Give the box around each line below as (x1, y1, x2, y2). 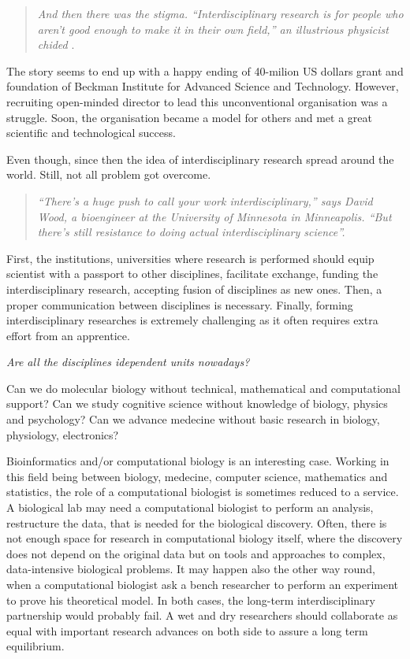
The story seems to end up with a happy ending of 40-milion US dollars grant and (6, 62, 404, 79)
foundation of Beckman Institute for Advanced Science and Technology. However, (6, 78, 399, 94)
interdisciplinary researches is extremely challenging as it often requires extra (6, 312, 378, 328)
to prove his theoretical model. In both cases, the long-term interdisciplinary (6, 591, 375, 608)
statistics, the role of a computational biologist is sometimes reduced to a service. (6, 483, 399, 500)
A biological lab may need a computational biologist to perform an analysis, (6, 499, 374, 516)
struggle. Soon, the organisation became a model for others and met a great (6, 109, 372, 125)
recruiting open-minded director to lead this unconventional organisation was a (6, 93, 388, 109)
